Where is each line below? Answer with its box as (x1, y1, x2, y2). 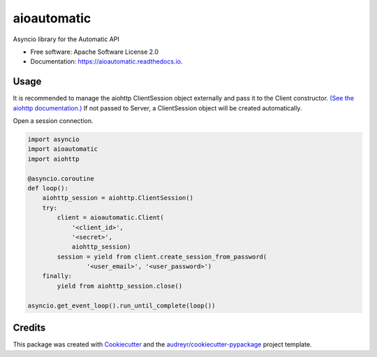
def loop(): (27, 184, 69, 192)
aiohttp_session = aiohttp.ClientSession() (42, 194, 193, 202)
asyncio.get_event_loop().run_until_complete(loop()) (27, 301, 216, 309)
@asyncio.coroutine (27, 175, 94, 182)
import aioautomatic (27, 145, 98, 153)
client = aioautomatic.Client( (57, 214, 164, 221)
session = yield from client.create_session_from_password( (57, 252, 267, 261)
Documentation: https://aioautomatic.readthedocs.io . (30, 57, 183, 66)
